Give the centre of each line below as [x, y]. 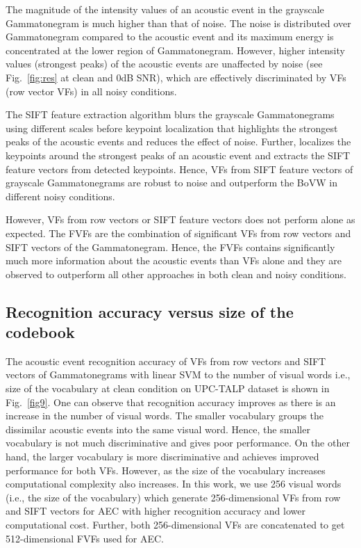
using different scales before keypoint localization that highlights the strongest [172, 128]
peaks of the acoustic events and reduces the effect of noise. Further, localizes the [178, 142]
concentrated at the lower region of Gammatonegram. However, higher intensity [175, 50]
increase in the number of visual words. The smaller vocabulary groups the [165, 416]
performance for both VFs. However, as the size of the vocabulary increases [166, 470]
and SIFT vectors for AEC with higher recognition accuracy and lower [156, 511]
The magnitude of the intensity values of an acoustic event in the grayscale [165, 9]
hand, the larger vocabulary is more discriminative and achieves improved [162, 457]
